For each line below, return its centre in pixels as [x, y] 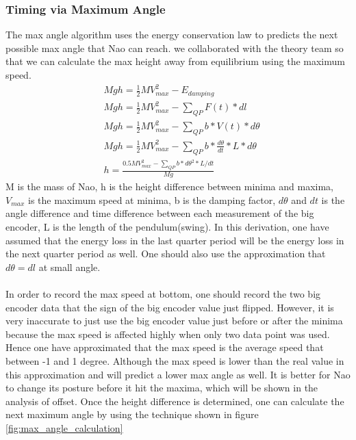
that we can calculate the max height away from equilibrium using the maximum [175, 61]
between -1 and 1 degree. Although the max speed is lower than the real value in [175, 360]
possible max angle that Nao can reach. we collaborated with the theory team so [175, 48]
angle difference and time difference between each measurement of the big [160, 213]
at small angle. [69, 267]
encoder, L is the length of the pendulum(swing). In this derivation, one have [167, 227]
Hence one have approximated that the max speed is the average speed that [165, 347]
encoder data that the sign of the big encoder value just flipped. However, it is [170, 307]
